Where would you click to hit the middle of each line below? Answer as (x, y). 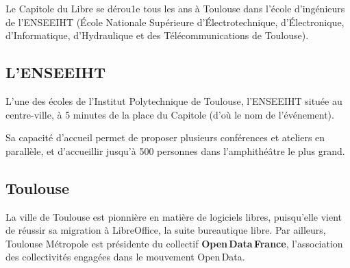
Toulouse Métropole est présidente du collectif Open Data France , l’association (174, 243)
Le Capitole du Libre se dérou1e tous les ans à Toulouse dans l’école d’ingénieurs (175, 8)
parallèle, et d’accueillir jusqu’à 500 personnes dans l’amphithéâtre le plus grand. (175, 150)
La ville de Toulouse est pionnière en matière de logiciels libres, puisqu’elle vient (174, 216)
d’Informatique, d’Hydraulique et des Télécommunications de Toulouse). (157, 35)
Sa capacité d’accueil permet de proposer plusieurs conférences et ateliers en (165, 137)
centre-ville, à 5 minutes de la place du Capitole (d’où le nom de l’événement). (170, 114)
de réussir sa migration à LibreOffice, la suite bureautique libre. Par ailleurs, (166, 230)
